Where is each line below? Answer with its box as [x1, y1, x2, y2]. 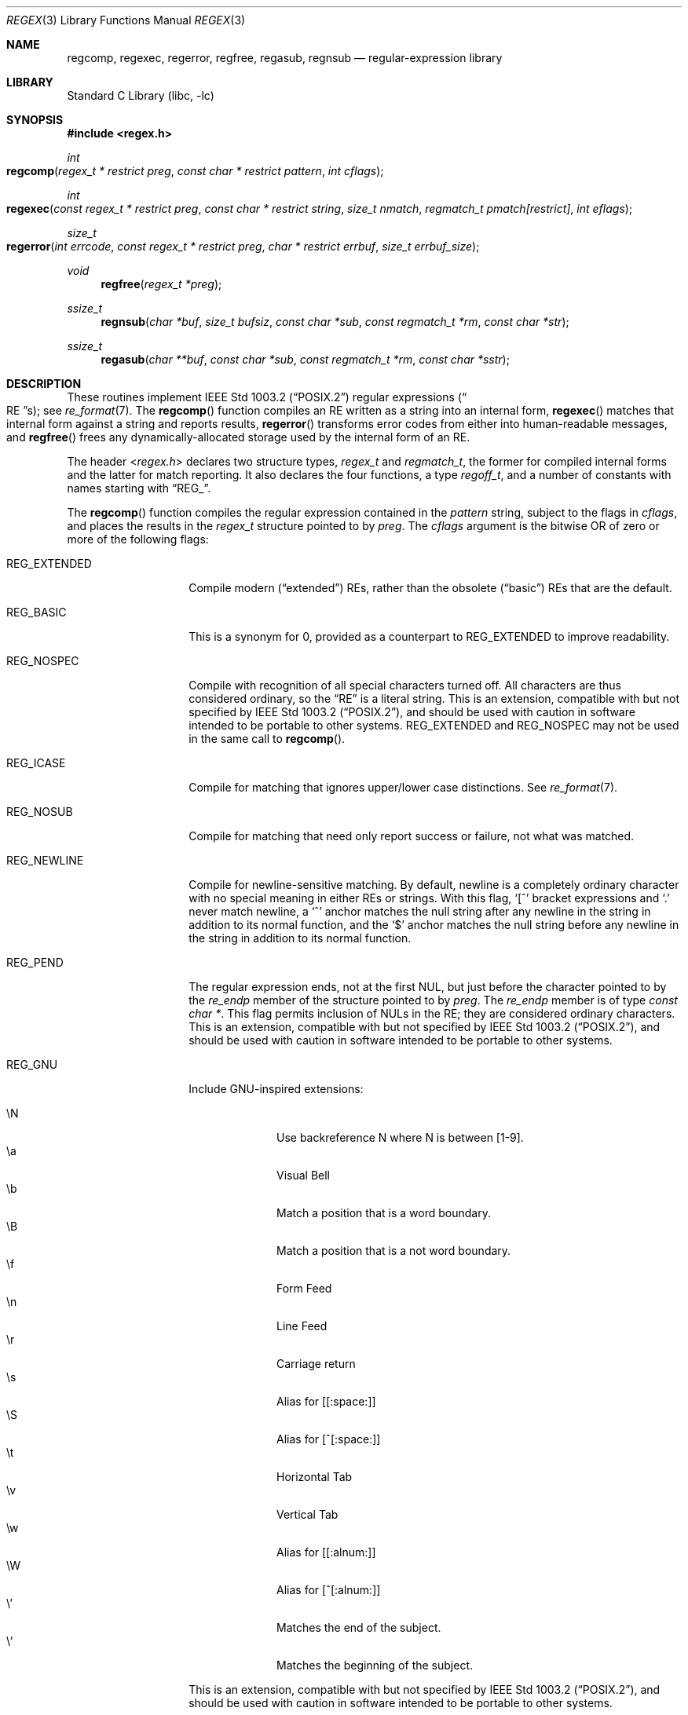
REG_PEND [6, 956, 64, 969]
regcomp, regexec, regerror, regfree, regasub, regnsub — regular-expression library [67, 51, 503, 64]
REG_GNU [6, 1058, 58, 1071]
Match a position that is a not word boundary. [276, 1244, 511, 1257]
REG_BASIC [6, 605, 67, 619]
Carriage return [276, 1357, 356, 1370]
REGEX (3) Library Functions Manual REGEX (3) [6, 13, 246, 27]
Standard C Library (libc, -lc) [67, 89, 214, 102]
